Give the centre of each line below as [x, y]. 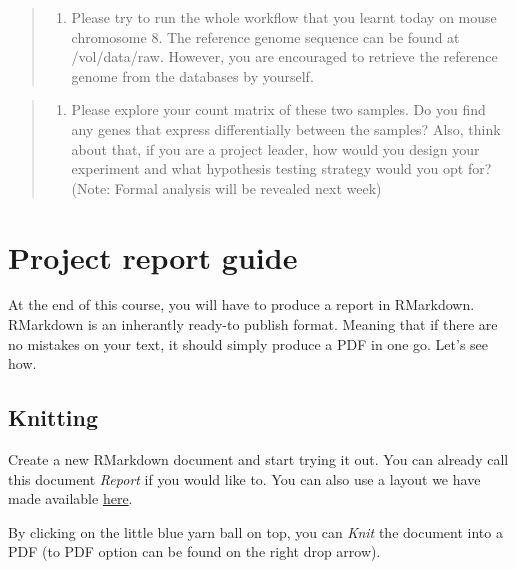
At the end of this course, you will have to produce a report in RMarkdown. [241, 304]
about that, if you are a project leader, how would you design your [275, 148]
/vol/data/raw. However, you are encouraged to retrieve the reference [284, 56]
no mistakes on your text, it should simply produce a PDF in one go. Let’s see [248, 343]
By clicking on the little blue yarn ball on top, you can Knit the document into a [255, 531]
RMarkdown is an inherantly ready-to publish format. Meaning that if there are [253, 324]
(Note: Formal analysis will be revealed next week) [226, 187]
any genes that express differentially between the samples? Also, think [286, 128]
